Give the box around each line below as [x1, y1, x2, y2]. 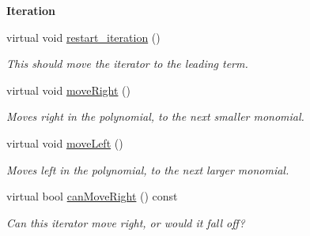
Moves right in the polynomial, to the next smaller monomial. [6, 108, 304, 125]
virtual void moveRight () [6, 81, 130, 98]
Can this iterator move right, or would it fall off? [6, 214, 245, 230]
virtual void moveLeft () [6, 134, 123, 151]
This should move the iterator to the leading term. [6, 55, 248, 72]
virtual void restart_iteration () [6, 28, 161, 45]
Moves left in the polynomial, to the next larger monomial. [6, 161, 289, 178]
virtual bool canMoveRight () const [6, 188, 178, 204]
